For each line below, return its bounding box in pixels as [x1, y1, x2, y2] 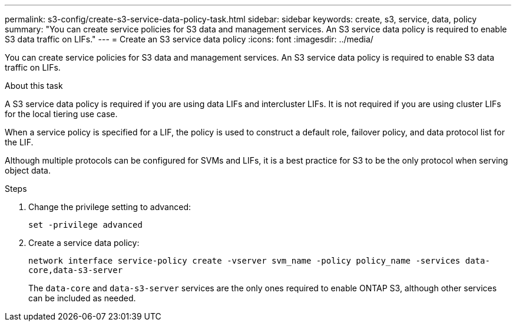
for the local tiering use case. [5, 109, 118, 119]
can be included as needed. [28, 293, 136, 303]
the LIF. [5, 137, 34, 147]
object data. [5, 165, 51, 175]
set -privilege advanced [28, 220, 143, 229]
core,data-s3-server [28, 265, 123, 275]
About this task [5, 81, 63, 91]
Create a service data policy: [28, 238, 140, 248]
